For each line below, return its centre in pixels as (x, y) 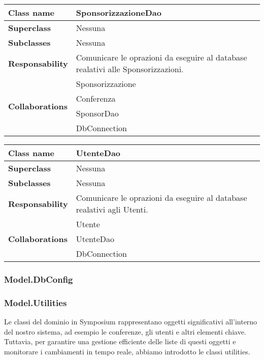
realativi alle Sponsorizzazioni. (130, 69)
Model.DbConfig (39, 279)
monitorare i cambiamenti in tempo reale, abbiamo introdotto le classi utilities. (127, 351)
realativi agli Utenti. (112, 209)
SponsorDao (97, 113)
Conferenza (96, 98)
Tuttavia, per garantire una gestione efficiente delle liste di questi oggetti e (120, 341)
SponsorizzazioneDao (119, 12)
